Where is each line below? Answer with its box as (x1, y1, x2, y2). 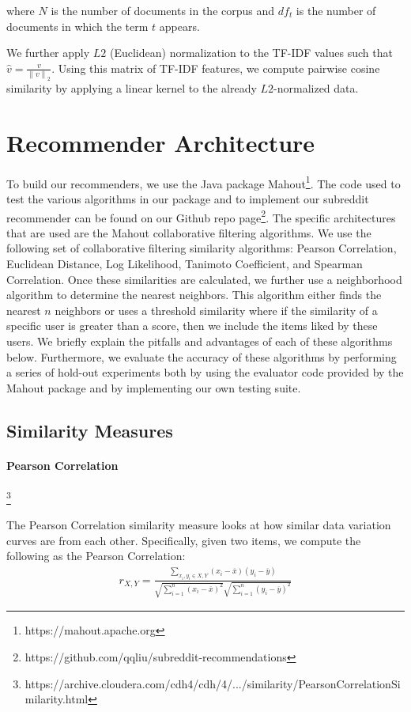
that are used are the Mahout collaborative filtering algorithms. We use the (6, 224, 371, 240)
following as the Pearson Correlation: (6, 547, 186, 564)
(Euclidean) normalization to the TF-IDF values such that (109, 44, 393, 61)
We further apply (6, 44, 90, 61)
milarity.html (25, 691, 89, 707)
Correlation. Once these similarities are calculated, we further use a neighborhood (6, 271, 402, 287)
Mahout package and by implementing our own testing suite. (6, 379, 301, 396)
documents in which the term (6, 17, 149, 34)
